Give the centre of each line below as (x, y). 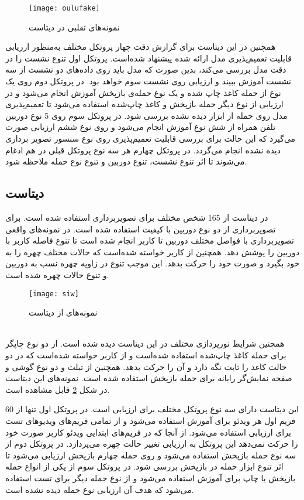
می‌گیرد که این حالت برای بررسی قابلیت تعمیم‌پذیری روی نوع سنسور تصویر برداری (151, 138)
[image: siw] (54, 294)
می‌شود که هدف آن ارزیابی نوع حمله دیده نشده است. (100, 489)
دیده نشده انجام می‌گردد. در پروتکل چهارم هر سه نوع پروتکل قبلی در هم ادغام (143, 150)
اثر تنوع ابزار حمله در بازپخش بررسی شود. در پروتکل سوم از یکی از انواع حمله (144, 466)
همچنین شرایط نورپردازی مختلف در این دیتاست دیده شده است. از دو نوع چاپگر (145, 343)
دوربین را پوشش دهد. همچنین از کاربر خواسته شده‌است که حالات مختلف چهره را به (152, 251)
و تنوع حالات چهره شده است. (57, 274)
